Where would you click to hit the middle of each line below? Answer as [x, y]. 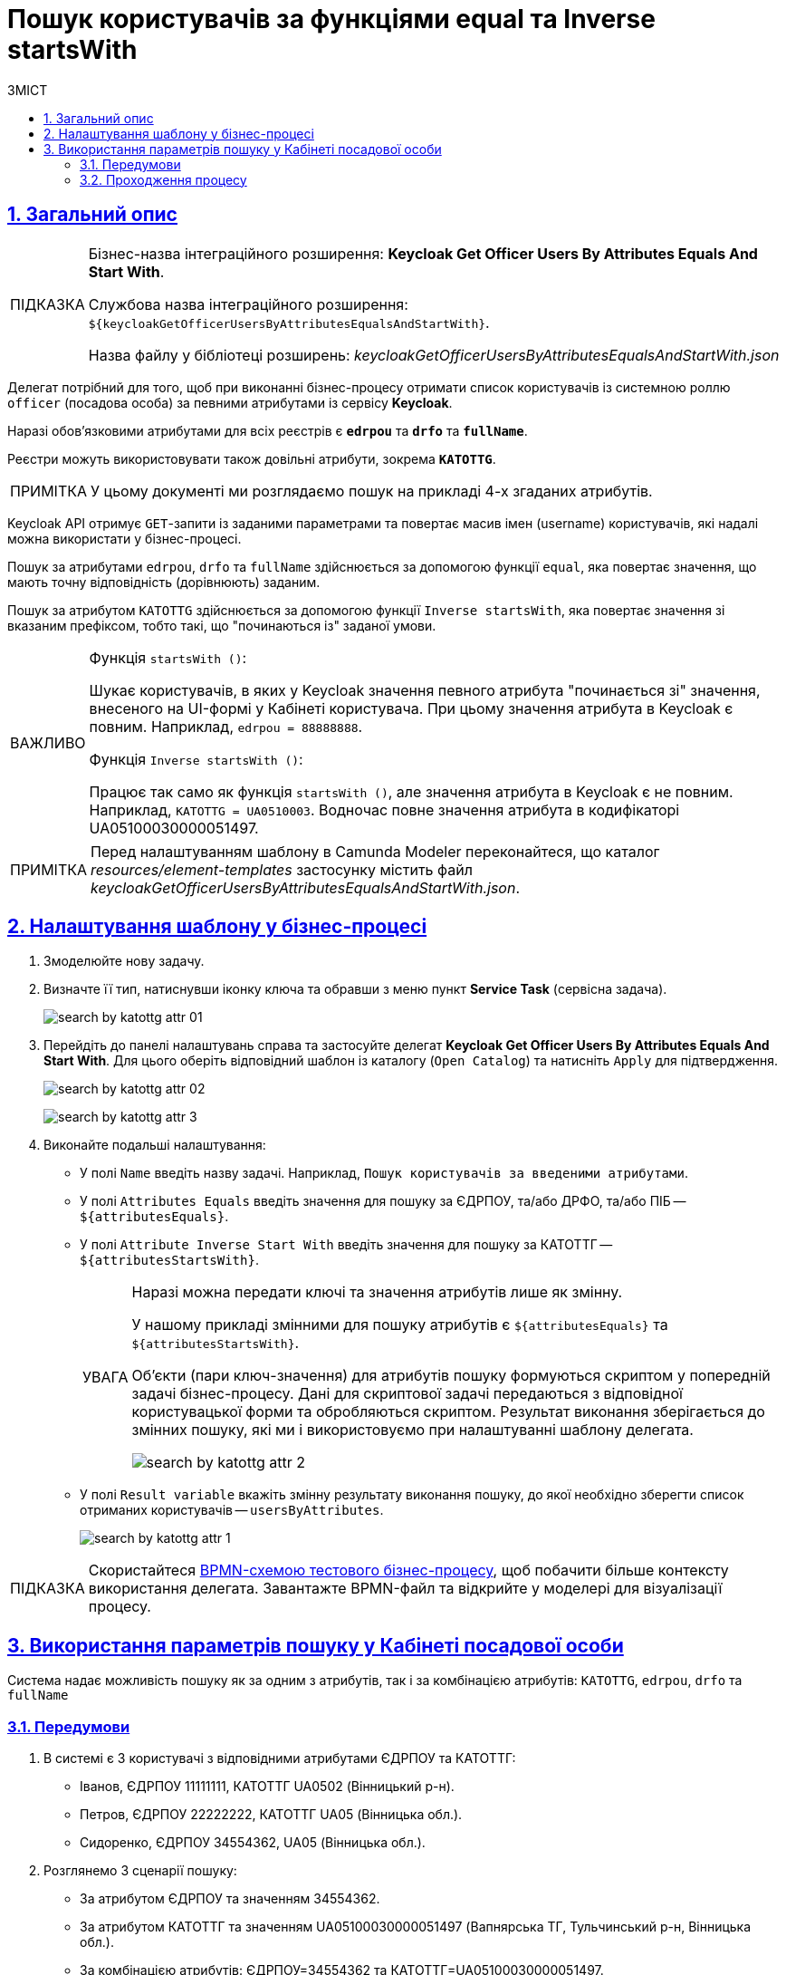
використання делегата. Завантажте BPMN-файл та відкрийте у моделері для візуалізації [405, 1589]
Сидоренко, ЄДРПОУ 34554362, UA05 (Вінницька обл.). [253, 1843]
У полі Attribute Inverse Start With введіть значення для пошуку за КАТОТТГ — [346, 1245]
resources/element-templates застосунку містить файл [282, 869]
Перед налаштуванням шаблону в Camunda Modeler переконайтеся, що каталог [375, 851]
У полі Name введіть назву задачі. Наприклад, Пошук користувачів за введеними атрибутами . [384, 1173]
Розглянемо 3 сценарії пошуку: [140, 1871]
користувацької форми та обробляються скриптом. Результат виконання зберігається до [448, 1412]
